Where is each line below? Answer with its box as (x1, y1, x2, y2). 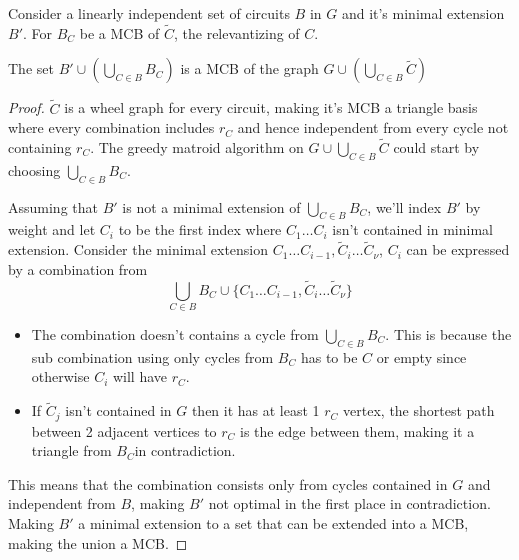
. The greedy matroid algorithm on (90, 137, 304, 158)
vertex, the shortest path (343, 400, 495, 421)
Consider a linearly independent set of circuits (8, 3, 290, 23)
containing (8, 137, 72, 158)
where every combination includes (8, 117, 215, 138)
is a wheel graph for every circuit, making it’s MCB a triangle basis (64, 97, 478, 118)
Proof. (8, 97, 45, 118)
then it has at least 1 (191, 400, 320, 421)
